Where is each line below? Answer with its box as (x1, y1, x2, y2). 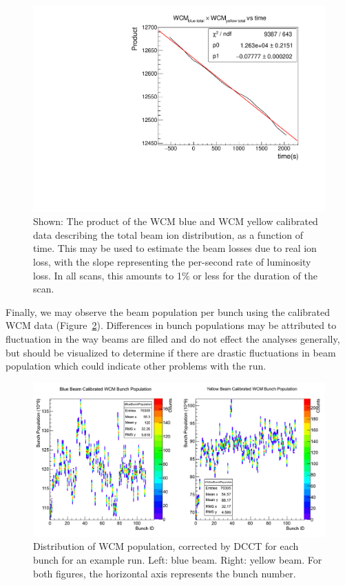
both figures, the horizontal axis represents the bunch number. (33, 566, 296, 580)
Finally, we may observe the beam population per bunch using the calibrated (6, 304, 331, 319)
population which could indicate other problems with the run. (6, 359, 266, 373)
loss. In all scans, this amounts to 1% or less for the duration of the (33, 268, 317, 282)
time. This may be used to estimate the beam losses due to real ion (33, 241, 317, 255)
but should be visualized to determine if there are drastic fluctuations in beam (6, 345, 336, 359)
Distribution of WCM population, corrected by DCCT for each (33, 539, 299, 553)
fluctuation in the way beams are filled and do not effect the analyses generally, (6, 332, 340, 345)
